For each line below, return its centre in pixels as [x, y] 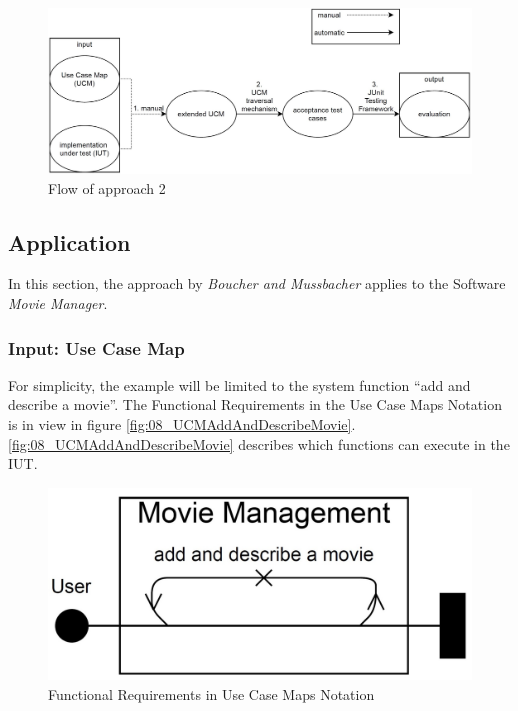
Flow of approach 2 [107, 187]
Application [69, 241]
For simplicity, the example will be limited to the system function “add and [239, 384]
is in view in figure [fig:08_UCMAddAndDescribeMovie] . [182, 424]
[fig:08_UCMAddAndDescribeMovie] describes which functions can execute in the [259, 443]
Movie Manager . [58, 303]
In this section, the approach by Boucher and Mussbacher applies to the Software [257, 283]
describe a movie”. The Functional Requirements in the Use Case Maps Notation [255, 404]
